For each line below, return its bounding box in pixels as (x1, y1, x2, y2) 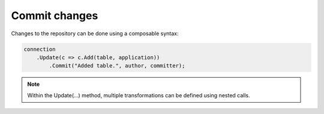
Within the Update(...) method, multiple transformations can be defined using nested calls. (27, 91, 250, 98)
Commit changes (11, 9, 98, 22)
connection (23, 45, 56, 53)
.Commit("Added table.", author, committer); (49, 63, 185, 69)
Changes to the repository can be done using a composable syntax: (11, 30, 179, 37)
